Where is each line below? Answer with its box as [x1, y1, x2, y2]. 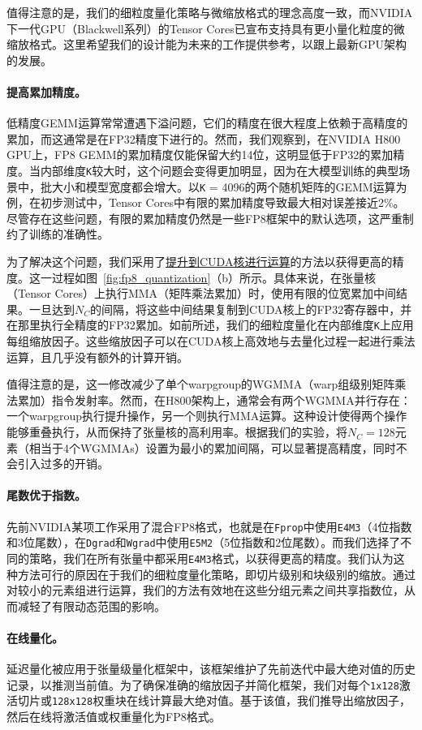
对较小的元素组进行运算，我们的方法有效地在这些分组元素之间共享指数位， [6, 582, 404, 599]
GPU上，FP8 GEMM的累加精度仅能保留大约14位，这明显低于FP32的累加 [6, 146, 394, 163]
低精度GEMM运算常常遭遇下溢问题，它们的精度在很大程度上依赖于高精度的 [6, 114, 408, 131]
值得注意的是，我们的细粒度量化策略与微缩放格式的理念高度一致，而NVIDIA [6, 4, 413, 20]
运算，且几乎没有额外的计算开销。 [6, 348, 188, 365]
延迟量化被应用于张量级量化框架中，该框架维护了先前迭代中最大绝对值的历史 [6, 660, 416, 677]
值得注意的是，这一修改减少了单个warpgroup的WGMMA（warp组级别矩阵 [6, 376, 395, 393]
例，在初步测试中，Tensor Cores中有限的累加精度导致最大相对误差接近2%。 [6, 194, 405, 211]
